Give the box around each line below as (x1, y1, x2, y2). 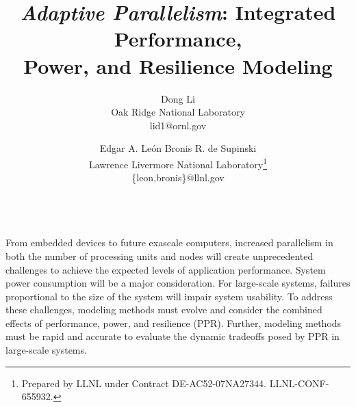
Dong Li (161, 91, 195, 105)
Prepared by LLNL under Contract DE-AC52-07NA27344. (21, 376, 266, 390)
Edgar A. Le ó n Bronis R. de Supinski (99, 141, 257, 155)
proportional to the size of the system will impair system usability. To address (5, 289, 333, 303)
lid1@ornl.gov (149, 118, 207, 132)
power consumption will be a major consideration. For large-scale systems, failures (5, 276, 351, 290)
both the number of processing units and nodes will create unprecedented (5, 248, 314, 263)
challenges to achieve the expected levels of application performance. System (5, 262, 326, 276)
